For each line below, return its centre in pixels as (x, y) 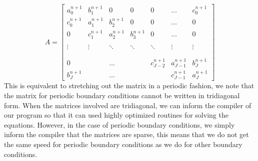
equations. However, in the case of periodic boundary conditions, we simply (119, 124)
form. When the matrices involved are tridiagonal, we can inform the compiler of (128, 105)
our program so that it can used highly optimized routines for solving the (116, 115)
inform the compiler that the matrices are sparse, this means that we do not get (126, 134)
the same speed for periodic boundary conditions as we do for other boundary (123, 144)
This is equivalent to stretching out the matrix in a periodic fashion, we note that (129, 85)
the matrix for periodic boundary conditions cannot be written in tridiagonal (122, 95)
